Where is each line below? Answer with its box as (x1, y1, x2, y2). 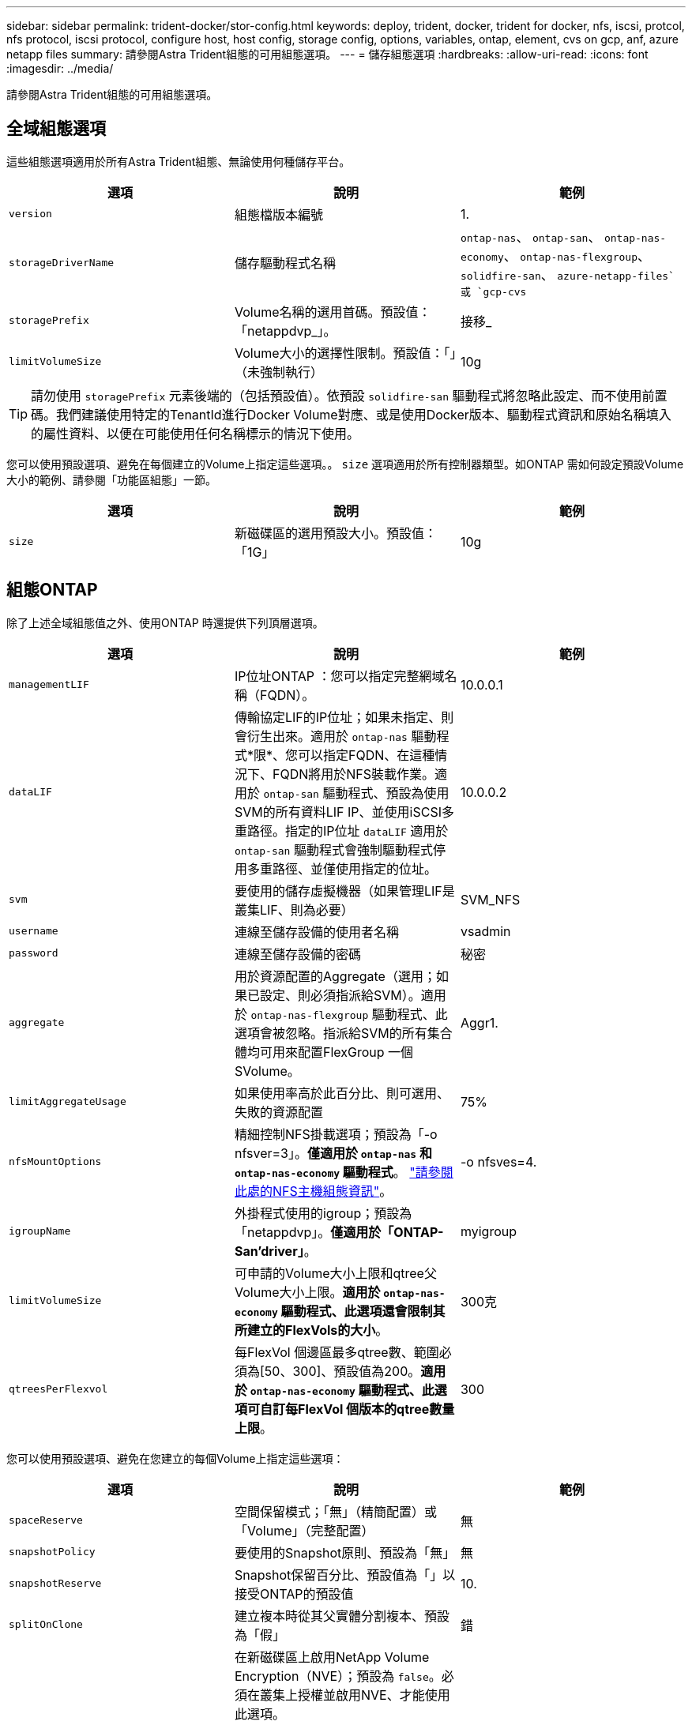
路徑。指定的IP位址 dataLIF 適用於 (246, 822, 449, 839)
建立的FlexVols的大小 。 (246, 1321, 389, 1338)
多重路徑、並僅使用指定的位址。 (246, 860, 437, 877)
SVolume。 (234, 1062, 300, 1079)
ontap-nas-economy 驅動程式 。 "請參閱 (234, 1163, 453, 1180)
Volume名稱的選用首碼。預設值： (234, 303, 431, 320)
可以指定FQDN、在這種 (298, 746, 435, 763)
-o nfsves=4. (460, 1153, 537, 1170)
